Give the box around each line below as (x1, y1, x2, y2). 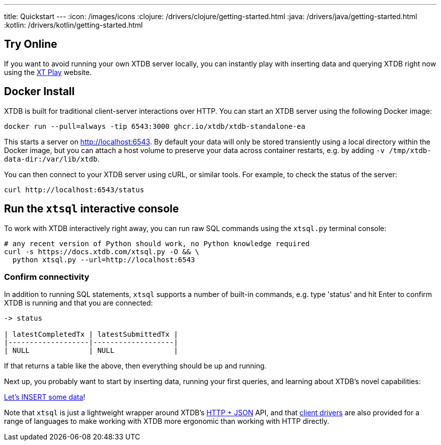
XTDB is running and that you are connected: (4, 299, 153, 308)
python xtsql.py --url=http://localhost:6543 (12, 255, 195, 264)
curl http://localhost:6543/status (4, 185, 144, 194)
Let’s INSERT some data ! (4, 393, 86, 402)
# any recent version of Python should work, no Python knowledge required (4, 239, 310, 248)
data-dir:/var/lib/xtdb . (4, 154, 100, 163)
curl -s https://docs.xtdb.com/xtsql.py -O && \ (4, 247, 199, 256)
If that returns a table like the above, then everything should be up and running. (4, 361, 267, 370)
